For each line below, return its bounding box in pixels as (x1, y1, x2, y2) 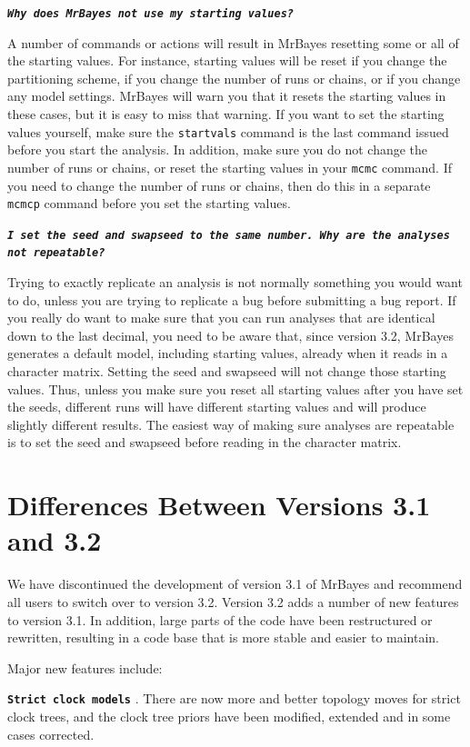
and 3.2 (7, 522, 102, 559)
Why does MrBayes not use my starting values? (7, 7, 294, 20)
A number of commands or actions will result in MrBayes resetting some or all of (7, 33, 459, 52)
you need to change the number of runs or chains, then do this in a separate (7, 175, 431, 194)
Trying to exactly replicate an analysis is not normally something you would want (7, 273, 463, 292)
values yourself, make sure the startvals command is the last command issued (7, 122, 449, 141)
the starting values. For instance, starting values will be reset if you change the (7, 51, 447, 70)
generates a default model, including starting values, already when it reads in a (7, 344, 448, 363)
